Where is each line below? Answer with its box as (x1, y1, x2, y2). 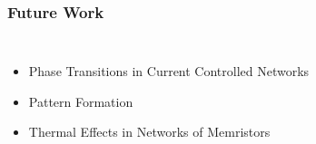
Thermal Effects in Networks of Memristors (28, 122, 271, 141)
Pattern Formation (28, 91, 133, 110)
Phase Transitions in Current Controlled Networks (28, 62, 310, 81)
